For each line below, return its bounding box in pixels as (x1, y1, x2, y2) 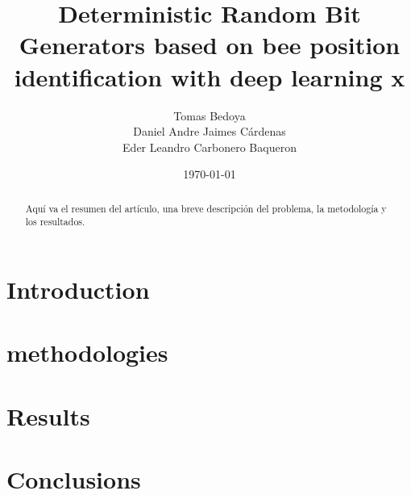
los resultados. (25, 215, 85, 229)
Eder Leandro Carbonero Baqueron (122, 138, 297, 155)
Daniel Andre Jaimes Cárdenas (133, 123, 286, 140)
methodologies (6, 336, 168, 369)
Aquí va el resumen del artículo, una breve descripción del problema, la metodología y (25, 201, 387, 215)
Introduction (6, 272, 150, 305)
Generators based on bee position (19, 28, 401, 61)
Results (6, 399, 90, 432)
